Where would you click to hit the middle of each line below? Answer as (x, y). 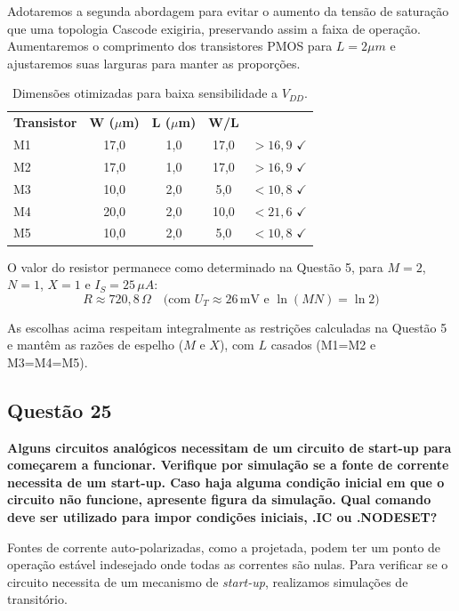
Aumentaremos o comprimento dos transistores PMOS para (170, 46)
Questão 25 (60, 410)
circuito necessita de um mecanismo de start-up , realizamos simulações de (208, 581)
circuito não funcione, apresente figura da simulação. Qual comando (219, 499)
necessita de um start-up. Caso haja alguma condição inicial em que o (226, 482)
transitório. (37, 599)
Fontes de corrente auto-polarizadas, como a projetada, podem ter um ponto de (224, 547)
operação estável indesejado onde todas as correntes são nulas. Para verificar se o (228, 564)
